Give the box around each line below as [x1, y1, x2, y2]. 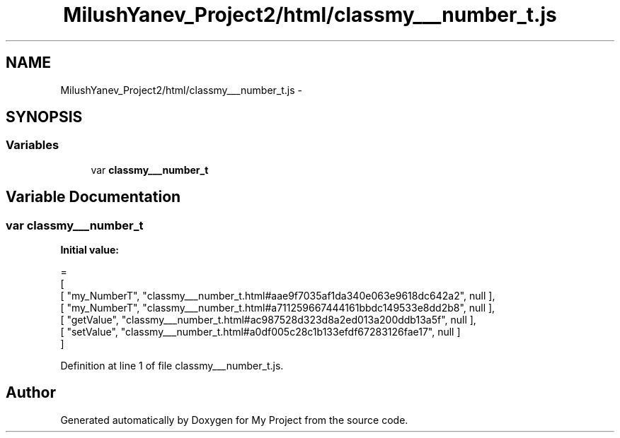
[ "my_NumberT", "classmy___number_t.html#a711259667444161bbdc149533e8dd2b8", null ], [60, 302, 495, 314]
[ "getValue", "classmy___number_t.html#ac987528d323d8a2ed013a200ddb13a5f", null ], [60, 314, 476, 326]
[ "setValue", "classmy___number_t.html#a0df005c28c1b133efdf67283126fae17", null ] [60, 326, 461, 338]
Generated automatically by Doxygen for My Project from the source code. [60, 413, 408, 426]
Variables [6, 138, 59, 153]
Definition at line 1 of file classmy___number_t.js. [60, 360, 284, 372]
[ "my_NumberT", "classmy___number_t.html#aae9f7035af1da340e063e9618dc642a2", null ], [60, 290, 495, 302]
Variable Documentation [6, 188, 181, 206]
